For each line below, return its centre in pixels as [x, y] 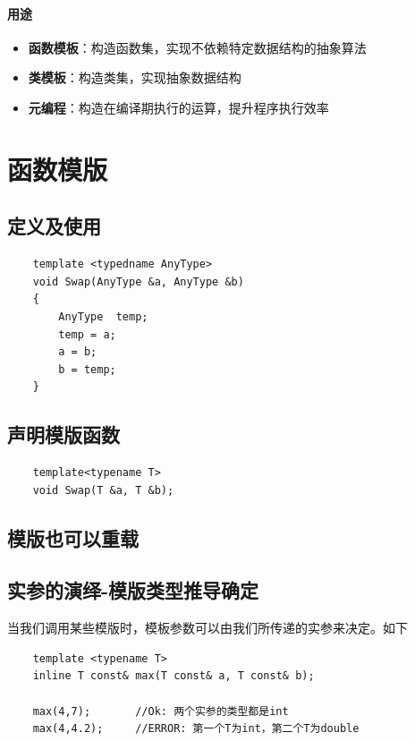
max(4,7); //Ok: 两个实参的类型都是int [161, 711]
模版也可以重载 [73, 537]
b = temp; [87, 369]
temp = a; [87, 334]
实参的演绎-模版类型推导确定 [133, 590]
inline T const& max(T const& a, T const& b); [174, 676]
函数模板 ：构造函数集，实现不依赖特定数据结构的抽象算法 [197, 47]
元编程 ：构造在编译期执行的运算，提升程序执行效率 [178, 107]
